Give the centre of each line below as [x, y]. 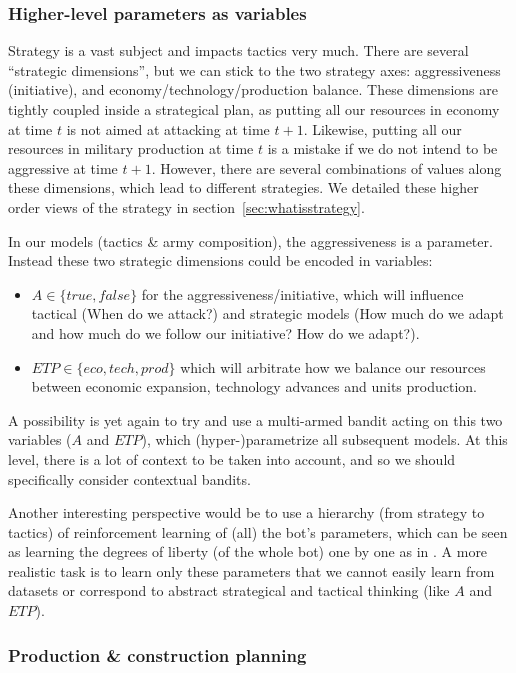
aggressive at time [63, 167]
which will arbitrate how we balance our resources [333, 366]
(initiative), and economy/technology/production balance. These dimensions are [253, 89]
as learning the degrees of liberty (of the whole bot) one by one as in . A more [248, 551]
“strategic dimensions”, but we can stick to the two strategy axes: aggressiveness [254, 69]
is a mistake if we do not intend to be [382, 148]
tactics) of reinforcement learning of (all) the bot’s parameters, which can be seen [258, 531]
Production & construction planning [157, 654]
